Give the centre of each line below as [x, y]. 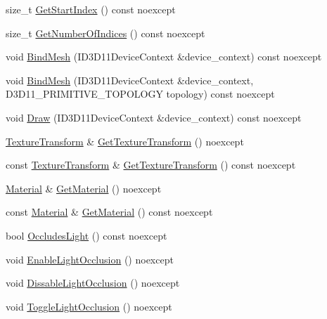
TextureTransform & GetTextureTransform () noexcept [125, 141]
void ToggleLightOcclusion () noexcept [89, 306]
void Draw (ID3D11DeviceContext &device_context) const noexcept [154, 117]
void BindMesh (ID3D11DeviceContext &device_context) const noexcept [164, 57]
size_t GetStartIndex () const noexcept [91, 9]
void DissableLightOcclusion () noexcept [93, 283]
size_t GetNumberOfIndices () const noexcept [105, 33]
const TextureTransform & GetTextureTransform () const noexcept [151, 165]
